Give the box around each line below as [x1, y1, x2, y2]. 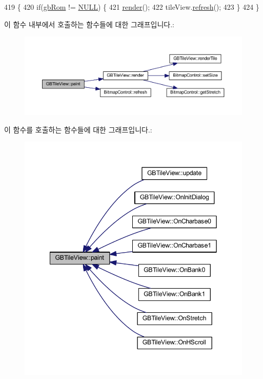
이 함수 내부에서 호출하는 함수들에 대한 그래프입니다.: [4, 18, 174, 29]
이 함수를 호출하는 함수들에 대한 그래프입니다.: [4, 124, 152, 135]
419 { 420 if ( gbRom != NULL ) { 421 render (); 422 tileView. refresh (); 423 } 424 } [4, 2, 259, 12]
